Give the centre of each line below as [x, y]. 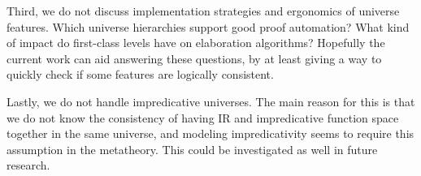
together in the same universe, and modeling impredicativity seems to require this [210, 133]
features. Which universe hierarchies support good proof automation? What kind [208, 26]
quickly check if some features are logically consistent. [140, 74]
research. [28, 165]
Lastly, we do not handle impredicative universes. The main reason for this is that [211, 101]
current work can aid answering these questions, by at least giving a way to [194, 58]
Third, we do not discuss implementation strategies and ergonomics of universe [203, 11]
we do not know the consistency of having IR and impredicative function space [203, 117]
